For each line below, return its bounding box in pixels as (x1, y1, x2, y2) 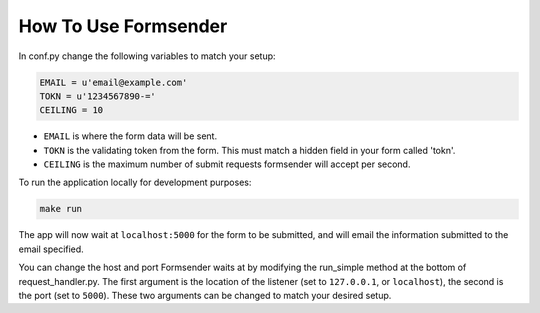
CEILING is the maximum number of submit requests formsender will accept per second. (43, 158, 411, 170)
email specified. (18, 243, 84, 255)
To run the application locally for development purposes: (18, 176, 252, 189)
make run (39, 203, 83, 215)
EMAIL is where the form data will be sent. (43, 130, 218, 142)
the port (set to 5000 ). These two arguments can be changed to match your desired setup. (18, 290, 392, 301)
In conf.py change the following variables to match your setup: (18, 50, 276, 62)
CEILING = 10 (39, 105, 104, 116)
